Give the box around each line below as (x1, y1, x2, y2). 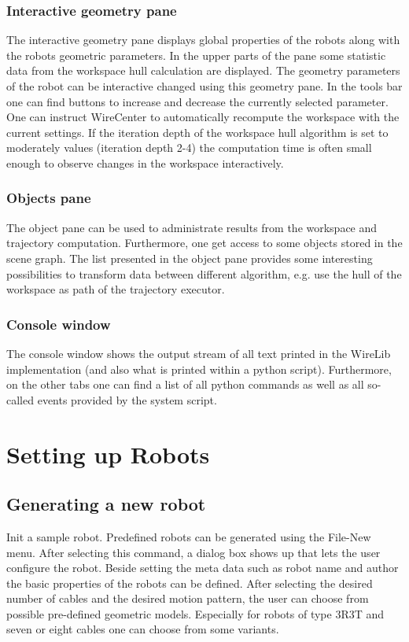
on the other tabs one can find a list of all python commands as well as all (6, 376, 364, 393)
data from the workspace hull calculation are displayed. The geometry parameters (6, 62, 400, 79)
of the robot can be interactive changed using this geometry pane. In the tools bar (6, 78, 403, 94)
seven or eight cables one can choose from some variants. (6, 621, 279, 637)
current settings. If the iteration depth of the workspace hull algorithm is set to (6, 124, 389, 140)
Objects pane (6, 188, 91, 208)
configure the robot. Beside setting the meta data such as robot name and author (6, 559, 399, 576)
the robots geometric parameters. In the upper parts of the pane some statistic (6, 46, 386, 63)
